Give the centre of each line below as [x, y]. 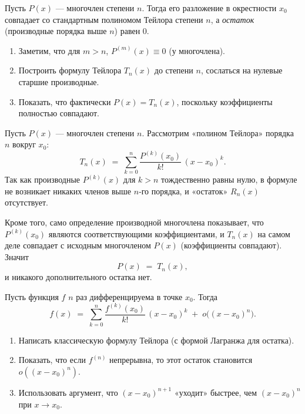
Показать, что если [52, 360]
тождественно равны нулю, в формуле [229, 179]
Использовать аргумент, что [68, 392]
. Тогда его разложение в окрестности [209, 8]
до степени [174, 70]
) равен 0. [132, 31]
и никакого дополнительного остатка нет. [78, 277]
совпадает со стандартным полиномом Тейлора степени [104, 19]
